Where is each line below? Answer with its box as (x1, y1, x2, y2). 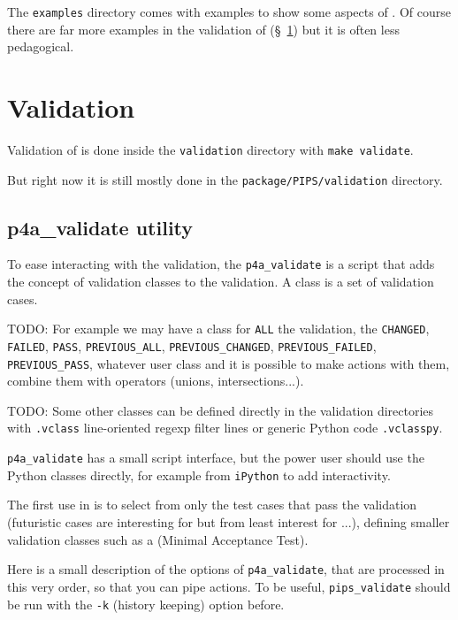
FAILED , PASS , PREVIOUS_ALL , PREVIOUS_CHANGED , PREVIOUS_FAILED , (7, 336, 377, 355)
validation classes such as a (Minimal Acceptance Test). (7, 530, 309, 548)
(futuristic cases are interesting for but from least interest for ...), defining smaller (7, 513, 450, 532)
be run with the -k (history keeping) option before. (7, 594, 285, 613)
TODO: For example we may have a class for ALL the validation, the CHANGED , (7, 319, 430, 338)
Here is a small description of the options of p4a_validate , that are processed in (7, 560, 445, 578)
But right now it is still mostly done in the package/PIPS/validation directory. (7, 170, 443, 188)
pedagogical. (7, 37, 74, 56)
